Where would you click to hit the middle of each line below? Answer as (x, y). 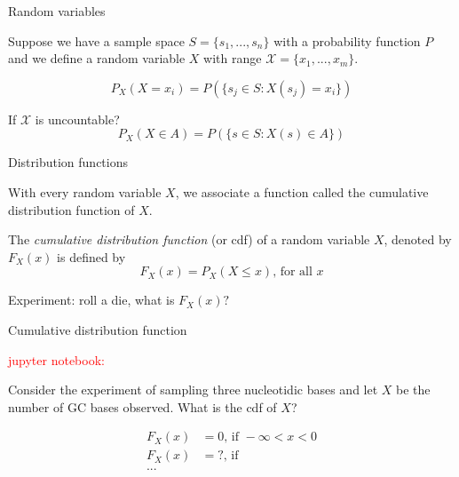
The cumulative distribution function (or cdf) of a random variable (189, 239)
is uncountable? (77, 119)
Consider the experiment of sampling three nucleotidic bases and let (193, 390)
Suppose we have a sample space (96, 40)
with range (233, 58)
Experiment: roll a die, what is (91, 300)
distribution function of (71, 209)
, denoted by (418, 239)
